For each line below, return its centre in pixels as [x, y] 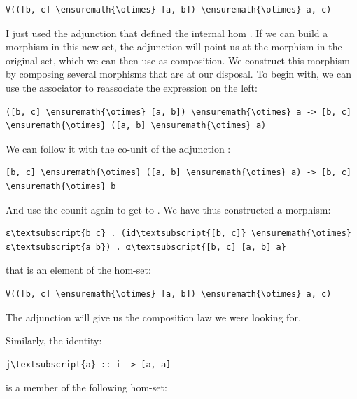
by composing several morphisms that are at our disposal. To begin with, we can [179, 74]
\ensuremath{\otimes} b [61, 186]
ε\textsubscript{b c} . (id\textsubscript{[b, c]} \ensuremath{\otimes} [178, 233]
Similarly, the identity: [54, 341]
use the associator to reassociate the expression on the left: [132, 87]
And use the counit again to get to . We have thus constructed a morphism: [168, 209]
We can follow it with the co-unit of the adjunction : [118, 148]
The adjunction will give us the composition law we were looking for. [153, 317]
